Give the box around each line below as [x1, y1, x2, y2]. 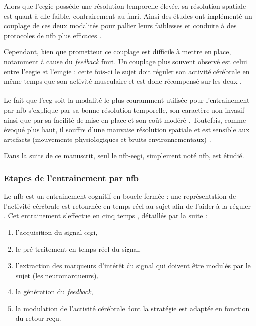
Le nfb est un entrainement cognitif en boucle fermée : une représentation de [4, 191, 236, 201]
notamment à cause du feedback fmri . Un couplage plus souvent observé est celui [4, 56, 247, 66]
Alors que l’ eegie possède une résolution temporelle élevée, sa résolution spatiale [4, 1, 246, 11]
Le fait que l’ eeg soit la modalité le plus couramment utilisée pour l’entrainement [4, 95, 250, 105]
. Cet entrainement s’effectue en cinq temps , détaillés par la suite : [4, 210, 207, 221]
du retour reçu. [15, 313, 61, 323]
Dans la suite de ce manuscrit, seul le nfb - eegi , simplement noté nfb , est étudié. [4, 150, 244, 161]
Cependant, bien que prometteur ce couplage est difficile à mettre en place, [4, 47, 231, 57]
